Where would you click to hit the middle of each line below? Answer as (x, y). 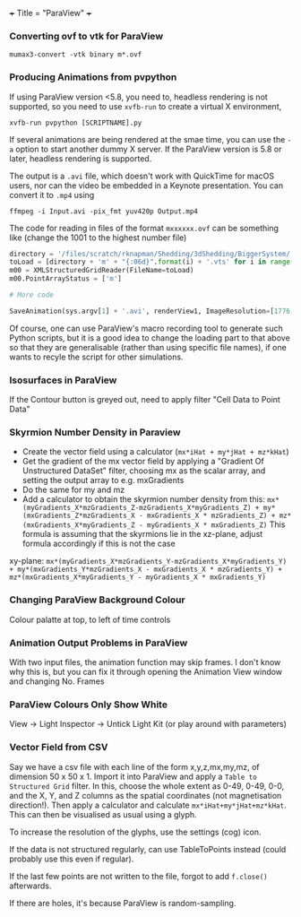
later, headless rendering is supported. (81, 158)
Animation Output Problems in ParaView (99, 643)
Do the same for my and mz (73, 490)
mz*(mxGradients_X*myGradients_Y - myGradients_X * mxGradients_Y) (138, 577)
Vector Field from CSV (59, 748)
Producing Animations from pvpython (93, 77)
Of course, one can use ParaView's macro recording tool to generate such (146, 328)
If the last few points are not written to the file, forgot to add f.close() (138, 876)
